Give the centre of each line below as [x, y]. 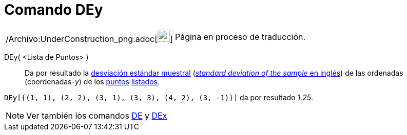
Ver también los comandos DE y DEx [97, 115]
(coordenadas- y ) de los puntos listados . [92, 81]
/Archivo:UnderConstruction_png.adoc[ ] [89, 39]
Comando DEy [54, 10]
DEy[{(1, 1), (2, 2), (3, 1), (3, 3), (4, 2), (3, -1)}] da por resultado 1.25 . [159, 97]
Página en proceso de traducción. [240, 37]
